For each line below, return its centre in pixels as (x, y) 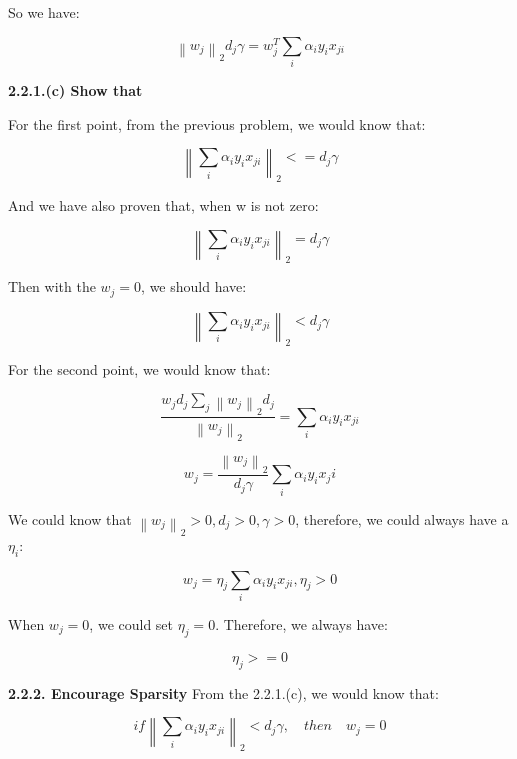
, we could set (131, 623)
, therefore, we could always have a (402, 518)
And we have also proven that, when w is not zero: (163, 204)
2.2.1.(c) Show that (75, 89)
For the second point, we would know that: (139, 368)
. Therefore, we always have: (301, 623)
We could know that (70, 518)
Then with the (52, 286)
